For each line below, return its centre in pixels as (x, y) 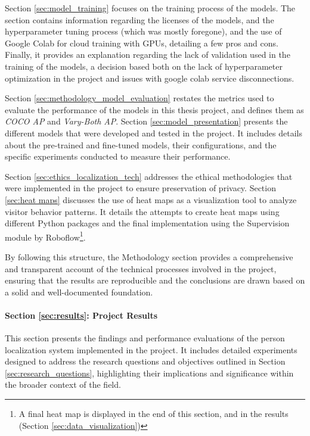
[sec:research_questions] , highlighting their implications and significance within (149, 373)
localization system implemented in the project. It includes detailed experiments (151, 349)
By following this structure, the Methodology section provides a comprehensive (149, 256)
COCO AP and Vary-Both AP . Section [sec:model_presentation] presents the (146, 121)
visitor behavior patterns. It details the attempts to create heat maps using (142, 211)
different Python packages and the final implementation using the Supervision (147, 223)
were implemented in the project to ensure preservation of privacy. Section (140, 188)
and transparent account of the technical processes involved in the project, (141, 268)
